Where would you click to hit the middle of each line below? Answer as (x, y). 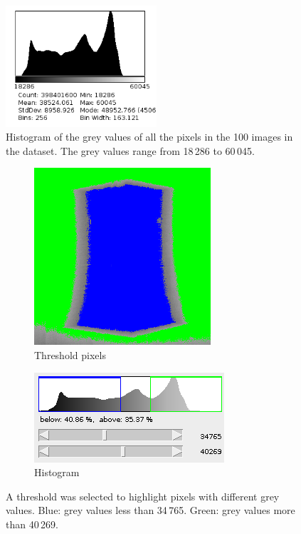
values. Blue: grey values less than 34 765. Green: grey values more (150, 510)
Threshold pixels (70, 354)
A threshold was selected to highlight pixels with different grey (143, 496)
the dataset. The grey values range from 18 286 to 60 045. (130, 150)
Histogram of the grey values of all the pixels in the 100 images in (149, 137)
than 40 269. (32, 524)
